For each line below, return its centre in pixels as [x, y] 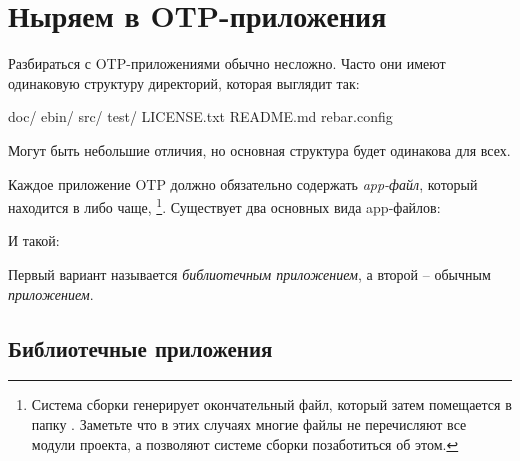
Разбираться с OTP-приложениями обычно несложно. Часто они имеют [227, 63]
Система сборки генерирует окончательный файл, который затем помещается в [271, 404]
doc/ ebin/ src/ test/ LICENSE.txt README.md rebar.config [200, 116]
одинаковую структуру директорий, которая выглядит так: [184, 82]
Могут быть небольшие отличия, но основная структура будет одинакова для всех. [259, 149]
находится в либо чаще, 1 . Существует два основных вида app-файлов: [224, 205]
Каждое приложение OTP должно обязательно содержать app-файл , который [243, 183]
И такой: [34, 240]
